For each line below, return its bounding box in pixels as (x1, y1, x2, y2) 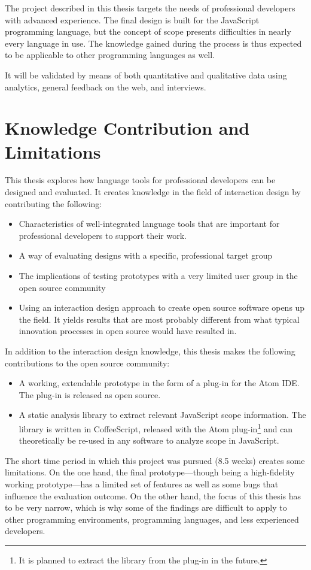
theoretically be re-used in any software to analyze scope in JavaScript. (19, 434, 279, 447)
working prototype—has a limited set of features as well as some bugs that (5, 478, 279, 490)
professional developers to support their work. (19, 229, 187, 241)
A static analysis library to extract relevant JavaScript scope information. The (19, 408, 306, 421)
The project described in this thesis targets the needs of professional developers (5, 2, 295, 14)
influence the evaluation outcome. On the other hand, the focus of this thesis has (5, 489, 301, 502)
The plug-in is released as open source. (19, 388, 161, 401)
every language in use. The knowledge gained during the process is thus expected (5, 37, 302, 49)
